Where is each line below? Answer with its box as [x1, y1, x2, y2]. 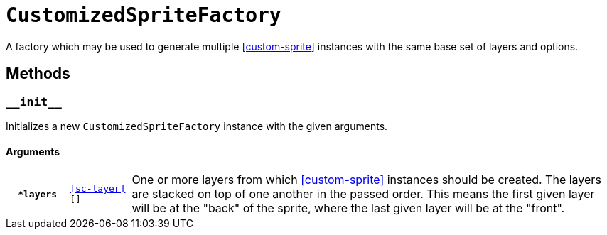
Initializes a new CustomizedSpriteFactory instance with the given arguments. [6, 119, 388, 132]
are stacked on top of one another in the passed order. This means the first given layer [131, 187, 595, 202]
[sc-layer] [70, 183, 126, 195]
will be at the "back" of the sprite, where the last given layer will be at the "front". [131, 201, 565, 216]
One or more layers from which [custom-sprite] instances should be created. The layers [131, 173, 601, 187]
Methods [6, 65, 70, 83]
